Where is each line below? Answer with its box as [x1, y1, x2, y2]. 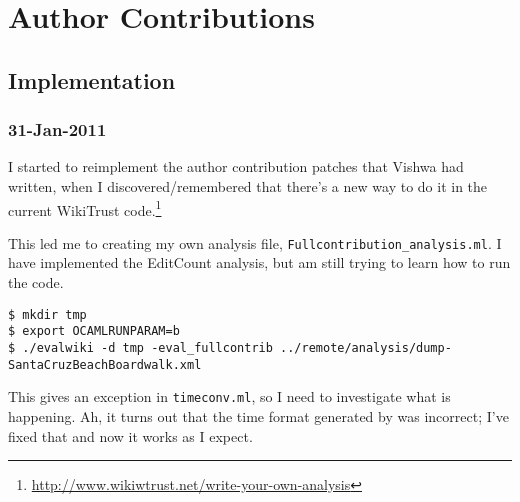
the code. [8, 272, 64, 293]
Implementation [8, 64, 176, 95]
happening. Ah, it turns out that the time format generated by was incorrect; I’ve [8, 405, 509, 426]
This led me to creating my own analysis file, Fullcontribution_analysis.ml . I [8, 232, 502, 253]
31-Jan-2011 [8, 117, 107, 142]
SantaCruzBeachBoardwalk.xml [8, 357, 202, 372]
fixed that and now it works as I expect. [8, 425, 253, 446]
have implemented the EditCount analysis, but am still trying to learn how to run [8, 252, 511, 273]
